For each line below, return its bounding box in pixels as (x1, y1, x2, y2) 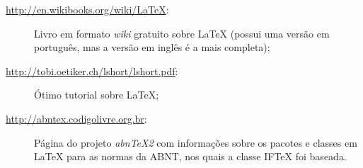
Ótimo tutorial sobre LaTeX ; (34, 87, 159, 102)
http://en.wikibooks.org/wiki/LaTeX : (6, 2, 169, 16)
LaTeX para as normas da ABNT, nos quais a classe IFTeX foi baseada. (34, 149, 347, 164)
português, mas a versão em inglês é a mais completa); (34, 40, 270, 55)
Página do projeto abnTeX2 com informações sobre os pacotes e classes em (34, 135, 357, 150)
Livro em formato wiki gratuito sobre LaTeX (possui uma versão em (34, 26, 330, 40)
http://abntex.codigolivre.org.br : (6, 111, 147, 125)
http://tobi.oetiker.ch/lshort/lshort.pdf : (6, 63, 178, 78)
